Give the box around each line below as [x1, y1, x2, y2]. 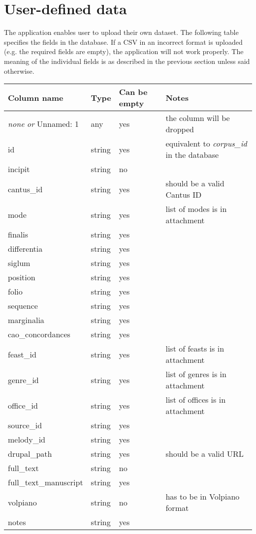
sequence [8, 300, 38, 312]
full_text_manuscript [8, 476, 83, 488]
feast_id [8, 348, 36, 360]
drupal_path [8, 448, 52, 460]
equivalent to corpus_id [165, 138, 247, 149]
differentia [8, 243, 43, 255]
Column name [8, 91, 64, 103]
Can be [119, 86, 148, 98]
